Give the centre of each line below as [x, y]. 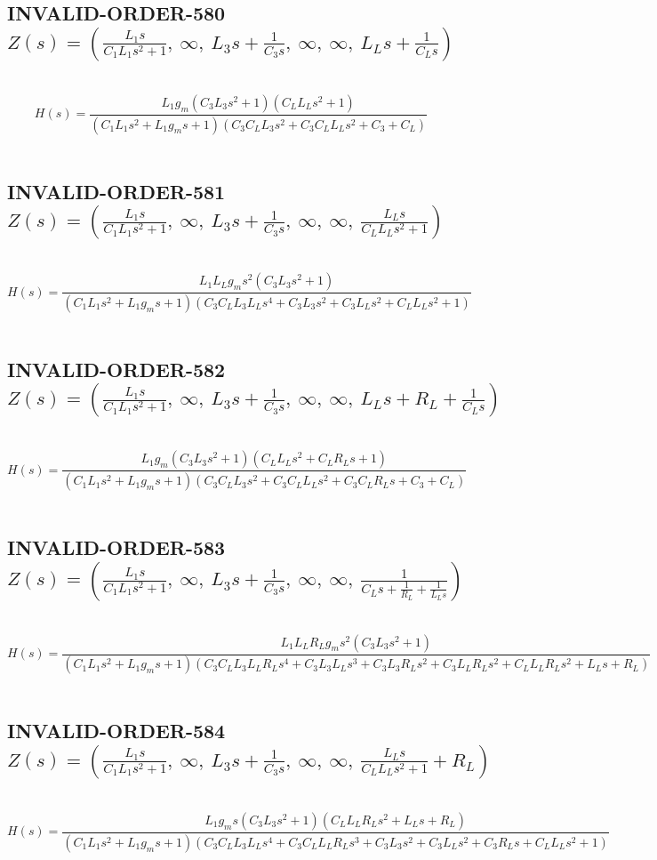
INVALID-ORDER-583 [116, 547]
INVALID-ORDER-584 [116, 731]
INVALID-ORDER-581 [116, 191]
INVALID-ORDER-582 [116, 369]
